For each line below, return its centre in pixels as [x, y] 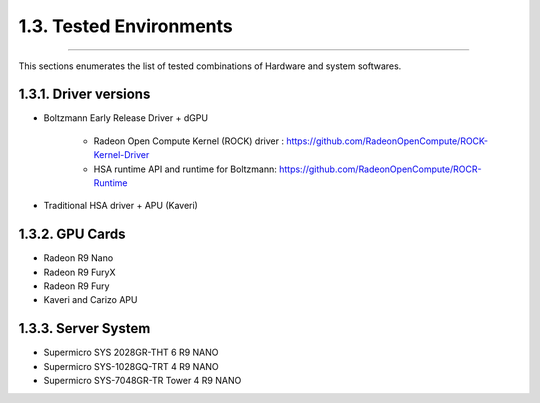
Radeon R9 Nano [78, 258]
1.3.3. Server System [84, 328]
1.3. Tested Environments [126, 26]
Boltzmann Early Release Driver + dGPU [126, 118]
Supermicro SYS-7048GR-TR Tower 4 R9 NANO [142, 381]
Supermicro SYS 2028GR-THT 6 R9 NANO [131, 352]
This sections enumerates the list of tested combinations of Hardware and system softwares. [210, 66]
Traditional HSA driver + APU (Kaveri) [121, 206]
